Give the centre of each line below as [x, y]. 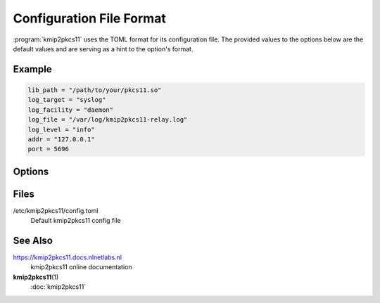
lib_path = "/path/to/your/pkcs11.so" [95, 90]
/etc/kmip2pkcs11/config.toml [56, 210]
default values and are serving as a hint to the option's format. [103, 49]
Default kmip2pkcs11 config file [76, 221]
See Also [33, 240]
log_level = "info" [61, 129]
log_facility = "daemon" [71, 110]
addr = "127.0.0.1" [61, 139]
